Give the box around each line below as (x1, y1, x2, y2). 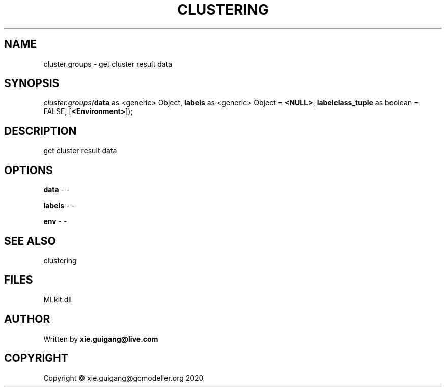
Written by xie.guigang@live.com (43, 334, 158, 343)
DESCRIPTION (4, 124, 77, 137)
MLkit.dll (43, 295, 72, 304)
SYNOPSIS (4, 77, 60, 90)
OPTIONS (4, 163, 53, 177)
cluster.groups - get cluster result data (43, 59, 173, 68)
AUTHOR (4, 313, 50, 326)
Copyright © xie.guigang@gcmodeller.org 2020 (43, 373, 204, 382)
